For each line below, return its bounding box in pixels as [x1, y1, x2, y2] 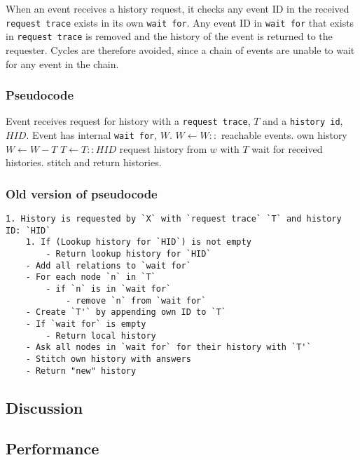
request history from [119, 141, 207, 156]
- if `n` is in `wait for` [46, 283, 172, 294]
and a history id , [263, 114, 343, 128]
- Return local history [46, 330, 156, 341]
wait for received [251, 141, 323, 156]
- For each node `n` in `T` [25, 272, 156, 283]
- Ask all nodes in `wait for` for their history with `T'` [25, 342, 312, 353]
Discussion [6, 396, 83, 418]
